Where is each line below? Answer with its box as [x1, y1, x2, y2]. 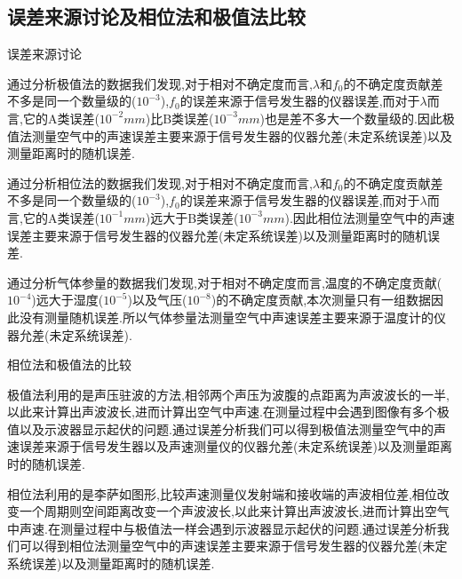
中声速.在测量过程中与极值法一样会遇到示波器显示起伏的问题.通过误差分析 [7, 519, 437, 537]
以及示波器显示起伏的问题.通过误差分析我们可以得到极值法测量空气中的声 [19, 419, 446, 438]
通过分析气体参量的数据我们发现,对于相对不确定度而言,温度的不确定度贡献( [7, 273, 442, 291]
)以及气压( [127, 290, 187, 309]
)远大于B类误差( [145, 208, 239, 226]
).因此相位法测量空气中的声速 [284, 208, 455, 226]
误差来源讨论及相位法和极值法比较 [7, 3, 306, 30]
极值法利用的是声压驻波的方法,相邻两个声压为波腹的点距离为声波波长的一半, [7, 385, 450, 403]
